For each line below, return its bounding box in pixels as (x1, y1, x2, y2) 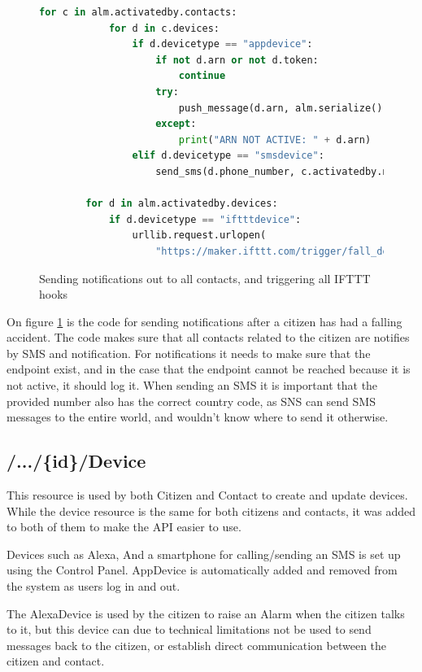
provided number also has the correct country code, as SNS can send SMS (7, 392, 376, 409)
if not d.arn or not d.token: (155, 54, 319, 66)
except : (155, 118, 197, 130)
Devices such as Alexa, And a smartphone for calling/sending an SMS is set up (7, 545, 401, 562)
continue (178, 70, 226, 82)
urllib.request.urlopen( (132, 229, 267, 242)
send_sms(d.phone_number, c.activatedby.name (155, 165, 407, 177)
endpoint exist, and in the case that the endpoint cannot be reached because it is (7, 360, 411, 377)
